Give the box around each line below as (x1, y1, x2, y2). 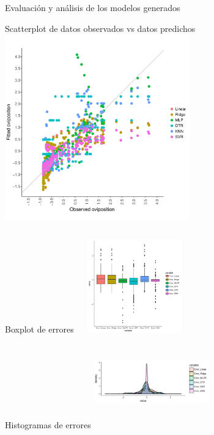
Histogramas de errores (5, 418, 91, 431)
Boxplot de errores (5, 323, 74, 336)
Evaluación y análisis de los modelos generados (5, 1, 180, 13)
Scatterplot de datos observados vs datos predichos (5, 21, 196, 34)
